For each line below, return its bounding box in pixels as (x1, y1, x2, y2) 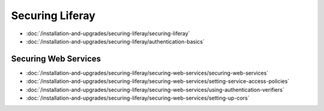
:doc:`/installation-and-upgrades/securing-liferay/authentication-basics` (26, 38, 205, 45)
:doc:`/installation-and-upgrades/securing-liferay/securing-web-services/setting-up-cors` (26, 94, 250, 101)
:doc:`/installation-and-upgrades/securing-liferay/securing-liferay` (26, 30, 190, 37)
